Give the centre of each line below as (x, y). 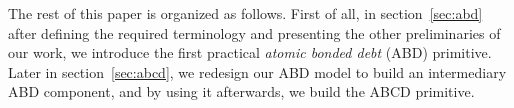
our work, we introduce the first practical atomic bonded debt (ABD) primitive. (250, 52)
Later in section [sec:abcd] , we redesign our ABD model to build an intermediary (257, 71)
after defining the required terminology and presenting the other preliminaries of (254, 32)
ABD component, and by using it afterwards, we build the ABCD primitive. (241, 91)
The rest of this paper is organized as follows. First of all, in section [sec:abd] (245, 13)
